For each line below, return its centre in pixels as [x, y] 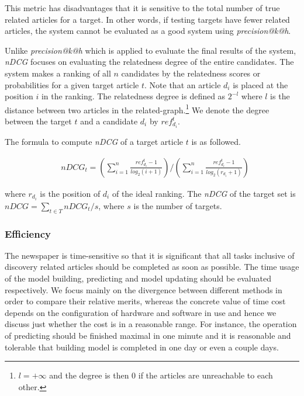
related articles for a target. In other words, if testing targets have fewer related [147, 19]
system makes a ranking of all [58, 73]
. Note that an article [183, 84]
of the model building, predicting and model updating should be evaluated [138, 278]
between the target [38, 121]
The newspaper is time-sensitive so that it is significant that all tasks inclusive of [150, 255]
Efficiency [28, 233]
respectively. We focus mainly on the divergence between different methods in [144, 289]
